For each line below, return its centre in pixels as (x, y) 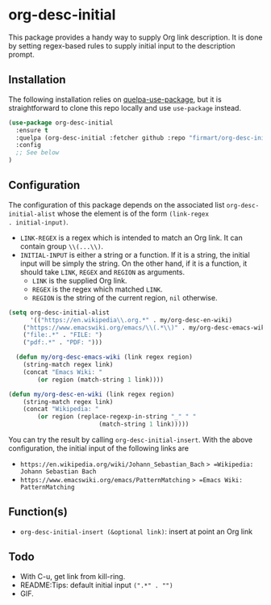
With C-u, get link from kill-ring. (73, 576)
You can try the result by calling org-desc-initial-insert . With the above (131, 440)
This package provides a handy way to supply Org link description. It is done (135, 37)
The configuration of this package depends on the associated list (117, 204)
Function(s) (38, 512)
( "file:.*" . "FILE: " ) (63, 335)
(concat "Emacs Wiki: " (63, 372)
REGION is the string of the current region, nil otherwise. (125, 297)
